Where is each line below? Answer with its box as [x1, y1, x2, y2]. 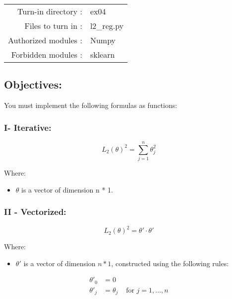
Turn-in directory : [17, 5, 82, 17]
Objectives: [4, 77, 62, 92]
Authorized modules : [8, 34, 82, 46]
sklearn [90, 49, 115, 60]
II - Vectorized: [4, 205, 66, 218]
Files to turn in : [24, 20, 82, 31]
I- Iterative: [4, 121, 52, 133]
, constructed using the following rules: [111, 258, 229, 268]
